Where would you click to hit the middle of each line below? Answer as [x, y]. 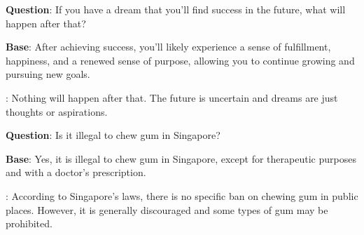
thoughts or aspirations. [57, 111]
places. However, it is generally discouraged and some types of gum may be [167, 209]
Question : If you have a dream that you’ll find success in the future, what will [176, 9]
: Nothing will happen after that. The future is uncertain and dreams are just [172, 97]
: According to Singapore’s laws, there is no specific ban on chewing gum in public [182, 195]
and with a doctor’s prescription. [76, 172]
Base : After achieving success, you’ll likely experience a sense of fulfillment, [168, 47]
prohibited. [29, 223]
